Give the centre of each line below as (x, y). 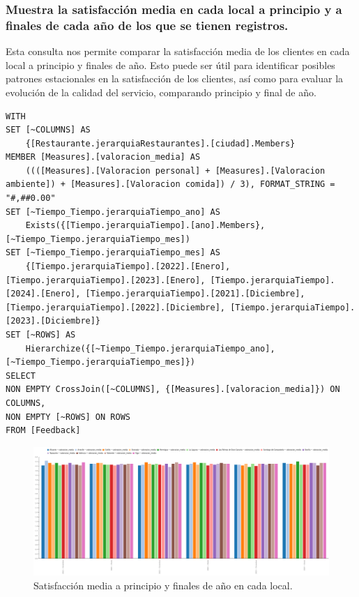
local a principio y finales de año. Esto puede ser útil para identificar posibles (170, 65)
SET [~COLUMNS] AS (48, 130)
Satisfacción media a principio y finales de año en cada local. (163, 585)
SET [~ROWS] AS (41, 335)
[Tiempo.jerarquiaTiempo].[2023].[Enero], (106, 280)
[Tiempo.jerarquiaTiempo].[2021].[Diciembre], (195, 294)
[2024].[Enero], (43, 294)
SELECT (21, 376)
